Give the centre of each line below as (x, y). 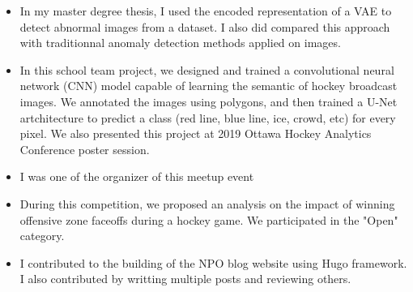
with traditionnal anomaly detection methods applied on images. (180, 43)
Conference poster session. (85, 149)
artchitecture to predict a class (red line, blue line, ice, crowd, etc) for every (208, 117)
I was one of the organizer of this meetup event (137, 176)
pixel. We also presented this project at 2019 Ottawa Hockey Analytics (196, 133)
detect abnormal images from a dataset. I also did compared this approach (205, 26)
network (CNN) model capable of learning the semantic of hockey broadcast (209, 86)
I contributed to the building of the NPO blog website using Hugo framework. (213, 262)
